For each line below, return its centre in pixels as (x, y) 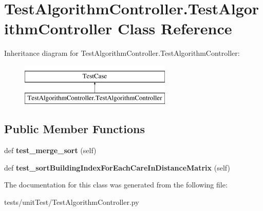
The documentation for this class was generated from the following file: (116, 185)
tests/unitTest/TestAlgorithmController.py (72, 202)
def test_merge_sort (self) (50, 150)
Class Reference (175, 28)
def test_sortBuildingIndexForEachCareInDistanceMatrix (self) (117, 167)
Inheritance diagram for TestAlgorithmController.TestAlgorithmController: (122, 53)
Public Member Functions (74, 129)
